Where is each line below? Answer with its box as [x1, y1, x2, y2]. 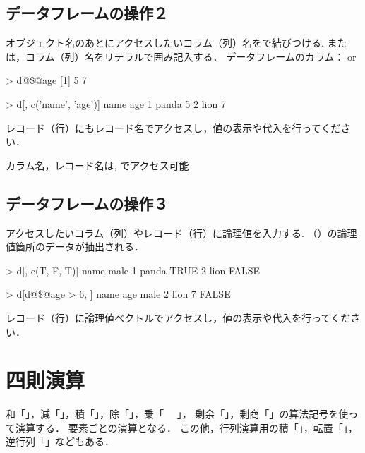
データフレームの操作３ [6, 192, 169, 214]
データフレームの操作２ [6, 2, 169, 24]
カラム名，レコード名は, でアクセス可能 [6, 157, 189, 172]
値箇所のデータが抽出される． [6, 239, 144, 254]
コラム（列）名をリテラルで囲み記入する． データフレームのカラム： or [25, 49, 357, 64]
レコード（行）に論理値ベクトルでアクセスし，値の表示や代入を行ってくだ [6, 310, 351, 325]
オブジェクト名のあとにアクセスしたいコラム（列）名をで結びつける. [6, 35, 324, 50]
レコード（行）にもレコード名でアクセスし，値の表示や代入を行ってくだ [6, 120, 341, 135]
